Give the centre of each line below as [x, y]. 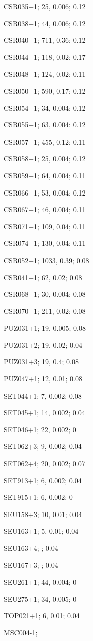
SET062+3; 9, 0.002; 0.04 [43, 446]
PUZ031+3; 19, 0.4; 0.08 [41, 362]
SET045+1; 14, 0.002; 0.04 [45, 412]
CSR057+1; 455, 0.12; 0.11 [45, 141]
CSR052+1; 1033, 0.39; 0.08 [47, 260]
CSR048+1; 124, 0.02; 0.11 [45, 74]
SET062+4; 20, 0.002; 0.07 [45, 463]
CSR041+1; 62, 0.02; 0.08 [43, 277]
